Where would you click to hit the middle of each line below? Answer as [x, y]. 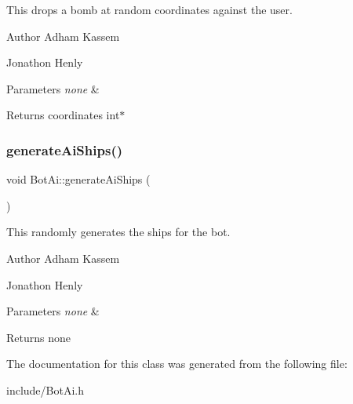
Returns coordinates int [63, 115]
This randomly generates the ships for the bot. [118, 232]
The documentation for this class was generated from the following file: [177, 364]
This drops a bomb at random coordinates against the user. [149, 9]
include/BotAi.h [45, 389]
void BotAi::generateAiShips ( [78, 179]
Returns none [38, 337]
